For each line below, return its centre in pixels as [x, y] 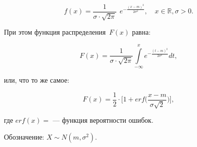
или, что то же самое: [37, 80]
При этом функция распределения [55, 32]
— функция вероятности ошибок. [103, 120]
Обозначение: [24, 136]
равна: [141, 32]
